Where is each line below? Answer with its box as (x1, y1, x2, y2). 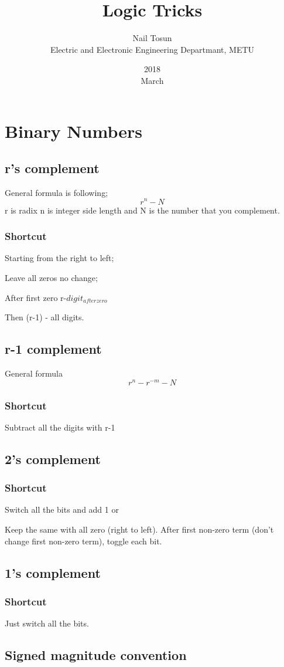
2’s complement (5, 449, 101, 468)
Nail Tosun (132, 32, 172, 44)
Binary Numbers (5, 118, 142, 143)
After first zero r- (5, 291, 67, 303)
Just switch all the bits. (5, 617, 89, 629)
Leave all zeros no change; (5, 271, 98, 283)
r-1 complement (5, 340, 102, 358)
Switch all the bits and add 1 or (5, 503, 119, 516)
